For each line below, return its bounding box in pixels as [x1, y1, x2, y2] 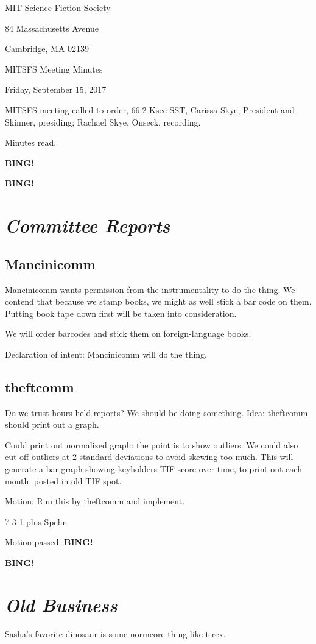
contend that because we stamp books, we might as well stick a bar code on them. [5, 295, 312, 308]
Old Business [5, 592, 118, 617]
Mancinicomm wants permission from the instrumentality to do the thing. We [5, 283, 295, 295]
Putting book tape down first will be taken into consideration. [5, 306, 237, 319]
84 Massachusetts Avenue [5, 21, 99, 34]
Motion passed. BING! [5, 536, 93, 548]
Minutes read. [5, 136, 57, 149]
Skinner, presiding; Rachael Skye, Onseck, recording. [5, 115, 201, 128]
